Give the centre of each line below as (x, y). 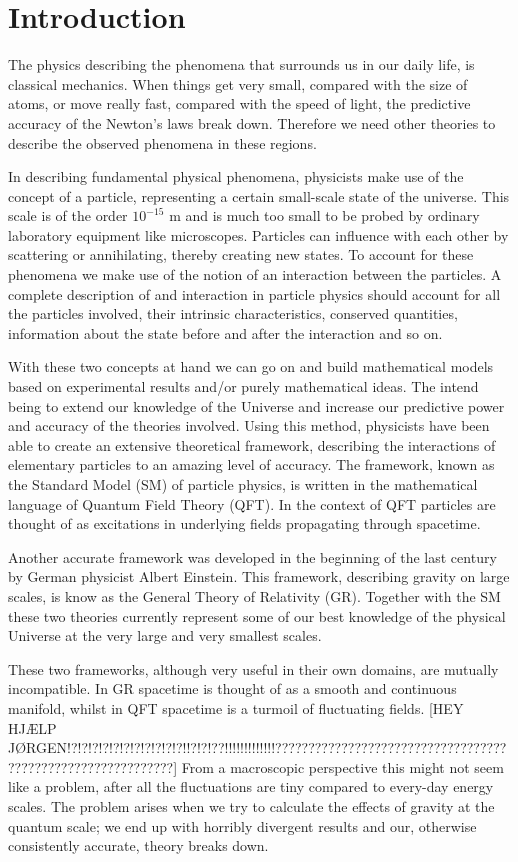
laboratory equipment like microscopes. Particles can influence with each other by (258, 234)
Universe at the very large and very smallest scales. (165, 635)
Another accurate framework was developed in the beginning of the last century (252, 556)
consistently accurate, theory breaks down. (138, 845)
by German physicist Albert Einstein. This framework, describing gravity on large (259, 576)
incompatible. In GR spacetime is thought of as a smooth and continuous (232, 688)
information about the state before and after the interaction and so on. (225, 332)
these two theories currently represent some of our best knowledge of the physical (257, 615)
